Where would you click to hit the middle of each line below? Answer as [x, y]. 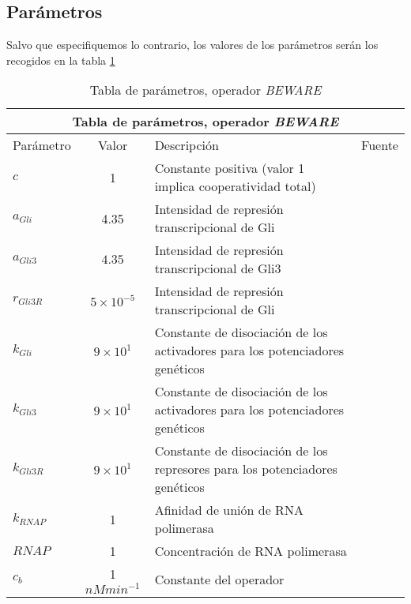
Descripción [187, 145]
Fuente [380, 145]
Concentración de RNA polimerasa [251, 551]
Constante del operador [219, 580]
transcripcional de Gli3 [218, 268]
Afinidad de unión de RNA [229, 510]
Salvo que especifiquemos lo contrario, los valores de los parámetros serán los [192, 45]
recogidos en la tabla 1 [61, 60]
